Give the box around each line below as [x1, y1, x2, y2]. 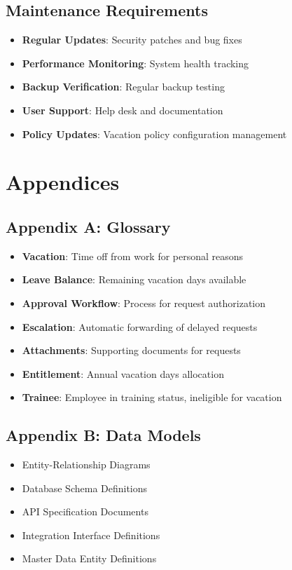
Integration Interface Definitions [22, 527, 160, 542]
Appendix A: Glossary [6, 215, 171, 237]
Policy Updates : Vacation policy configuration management [22, 126, 287, 141]
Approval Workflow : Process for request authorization [22, 295, 266, 310]
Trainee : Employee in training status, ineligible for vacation [22, 390, 282, 405]
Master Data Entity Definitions [22, 551, 157, 566]
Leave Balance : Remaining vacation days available [22, 272, 246, 287]
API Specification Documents [22, 504, 148, 519]
